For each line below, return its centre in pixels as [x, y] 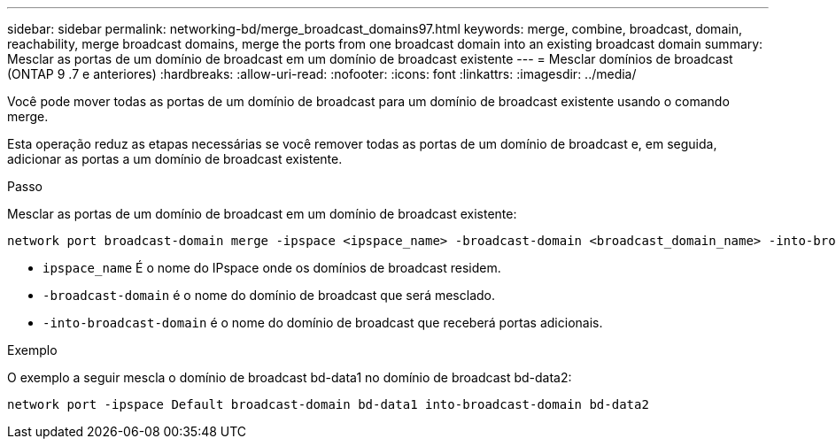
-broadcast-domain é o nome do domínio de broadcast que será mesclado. [269, 295]
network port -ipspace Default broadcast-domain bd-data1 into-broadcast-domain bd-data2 [328, 404]
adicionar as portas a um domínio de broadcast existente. [175, 159]
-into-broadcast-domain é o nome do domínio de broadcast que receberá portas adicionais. [323, 323]
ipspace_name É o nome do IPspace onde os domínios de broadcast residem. [272, 268]
